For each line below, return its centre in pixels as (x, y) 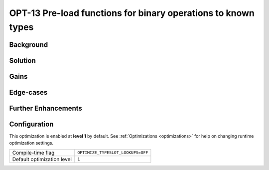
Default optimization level (42, 159)
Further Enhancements (46, 108)
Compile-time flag (33, 153)
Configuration (31, 124)
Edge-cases (28, 92)
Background (29, 45)
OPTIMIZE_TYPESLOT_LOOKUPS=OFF (113, 153)
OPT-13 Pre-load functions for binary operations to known (132, 13)
